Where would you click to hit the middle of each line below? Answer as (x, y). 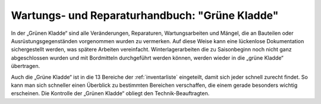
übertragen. (26, 66)
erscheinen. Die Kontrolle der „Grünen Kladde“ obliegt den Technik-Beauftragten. (110, 93)
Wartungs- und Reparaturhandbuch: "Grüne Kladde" (145, 15)
